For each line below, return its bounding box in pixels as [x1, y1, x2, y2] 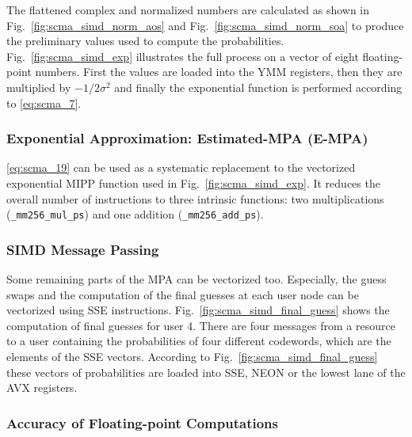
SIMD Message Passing [6, 239, 159, 259]
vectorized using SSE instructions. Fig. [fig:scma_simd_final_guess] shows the [6, 302, 390, 318]
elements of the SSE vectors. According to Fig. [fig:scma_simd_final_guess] [6, 348, 378, 364]
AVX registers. [6, 379, 78, 396]
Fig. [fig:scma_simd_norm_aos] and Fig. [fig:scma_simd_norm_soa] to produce [6, 17, 404, 33]
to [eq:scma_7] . [6, 94, 82, 111]
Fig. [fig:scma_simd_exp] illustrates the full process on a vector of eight [6, 47, 359, 64]
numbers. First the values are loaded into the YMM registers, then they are [35, 63, 402, 80]
